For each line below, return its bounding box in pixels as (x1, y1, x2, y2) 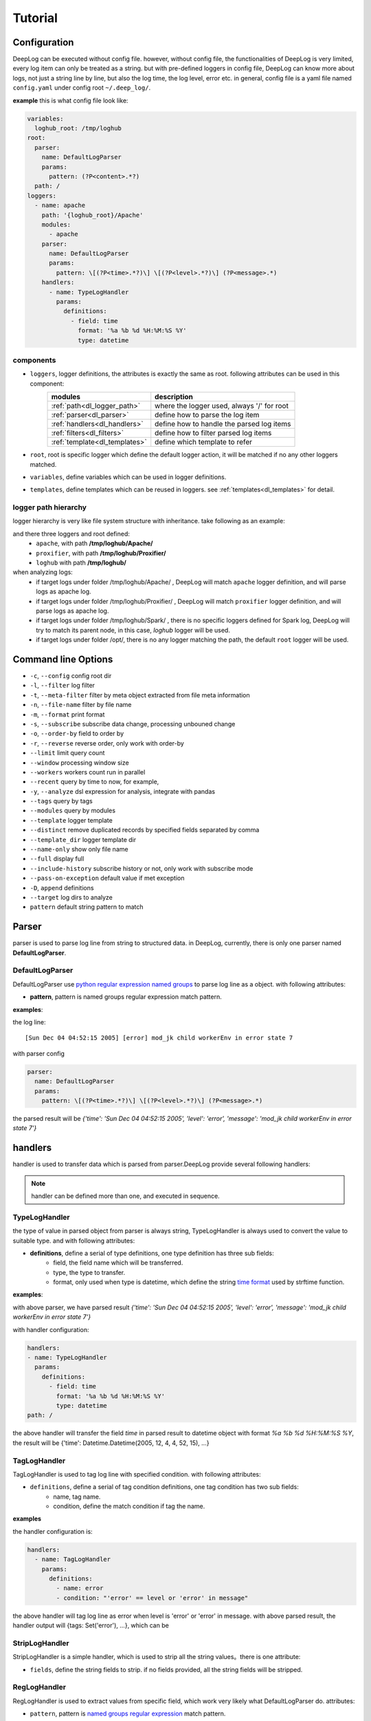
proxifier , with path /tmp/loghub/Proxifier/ (36, 549, 166, 557)
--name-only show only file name (30, 845, 128, 854)
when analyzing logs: (12, 568, 74, 576)
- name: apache (34, 202, 86, 209)
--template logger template (30, 816, 113, 824)
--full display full (30, 854, 85, 863)
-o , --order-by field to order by (30, 730, 124, 738)
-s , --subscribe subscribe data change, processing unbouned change (30, 719, 236, 728)
